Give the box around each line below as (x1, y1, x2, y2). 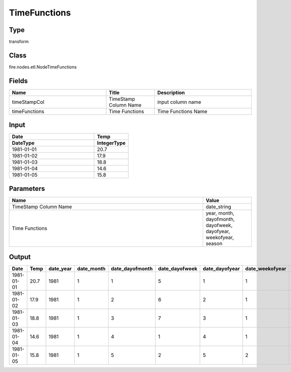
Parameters (9, 185, 45, 193)
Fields (9, 77, 28, 85)
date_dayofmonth (111, 265, 153, 272)
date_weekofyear (245, 265, 286, 272)
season (205, 240, 223, 247)
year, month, (205, 209, 235, 216)
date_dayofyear (203, 265, 240, 272)
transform (9, 39, 29, 45)
